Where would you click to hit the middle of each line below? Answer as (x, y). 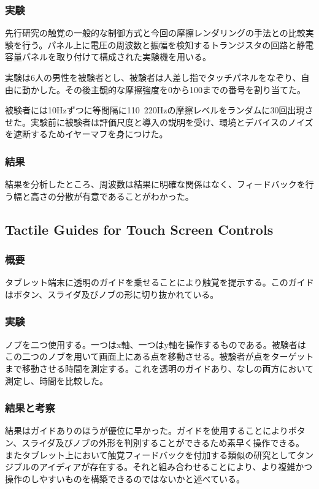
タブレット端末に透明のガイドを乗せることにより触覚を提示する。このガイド (159, 282)
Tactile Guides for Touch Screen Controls (139, 229)
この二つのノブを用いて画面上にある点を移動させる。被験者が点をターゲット (159, 356)
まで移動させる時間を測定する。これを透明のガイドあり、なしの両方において (159, 368)
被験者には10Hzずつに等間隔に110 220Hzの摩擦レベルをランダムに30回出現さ (159, 110)
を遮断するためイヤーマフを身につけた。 (86, 134)
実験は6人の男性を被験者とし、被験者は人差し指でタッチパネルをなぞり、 (153, 77)
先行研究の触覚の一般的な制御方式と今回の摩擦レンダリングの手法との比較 (155, 33)
